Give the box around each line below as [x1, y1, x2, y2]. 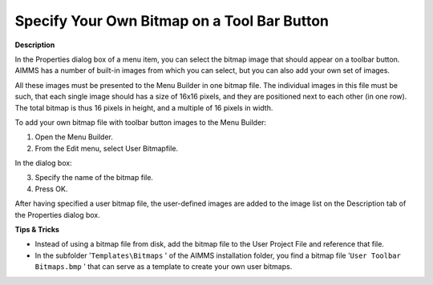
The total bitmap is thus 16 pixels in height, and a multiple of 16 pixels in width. [14, 102, 273, 112]
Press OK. [34, 184, 68, 194]
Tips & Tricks [14, 225, 60, 235]
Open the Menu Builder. [34, 132, 114, 142]
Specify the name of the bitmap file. [34, 173, 154, 183]
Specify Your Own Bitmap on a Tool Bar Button [14, 12, 329, 30]
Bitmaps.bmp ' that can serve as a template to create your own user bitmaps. [34, 262, 293, 271]
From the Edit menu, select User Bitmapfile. [34, 143, 179, 153]
